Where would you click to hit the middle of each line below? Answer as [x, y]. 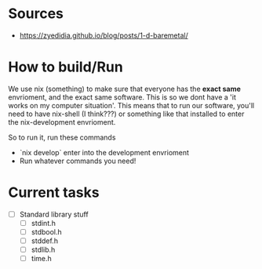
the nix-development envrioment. [62, 122]
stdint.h [44, 223]
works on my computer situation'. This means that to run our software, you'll [131, 105]
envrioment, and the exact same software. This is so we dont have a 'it [122, 97]
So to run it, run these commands [62, 137]
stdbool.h [47, 231]
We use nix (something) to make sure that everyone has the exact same [125, 89]
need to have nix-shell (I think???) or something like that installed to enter [126, 114]
